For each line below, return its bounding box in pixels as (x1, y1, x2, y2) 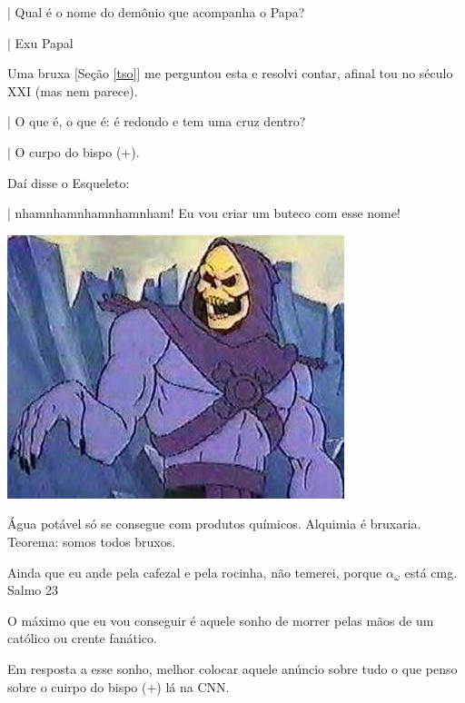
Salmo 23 (7, 580, 58, 599)
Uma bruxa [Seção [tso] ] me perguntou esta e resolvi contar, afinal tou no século (7, 64, 453, 83)
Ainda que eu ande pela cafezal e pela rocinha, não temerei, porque (7, 562, 382, 581)
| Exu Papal (7, 33, 74, 52)
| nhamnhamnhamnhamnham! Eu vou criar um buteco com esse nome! (7, 203, 401, 223)
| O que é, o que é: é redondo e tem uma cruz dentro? (7, 112, 306, 131)
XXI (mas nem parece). (7, 81, 138, 100)
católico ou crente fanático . (7, 629, 157, 648)
